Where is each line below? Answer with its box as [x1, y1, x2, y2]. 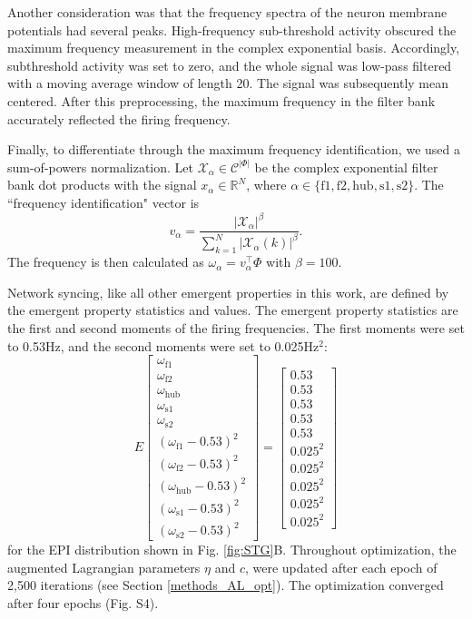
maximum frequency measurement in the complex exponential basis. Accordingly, [7, 38, 460, 57]
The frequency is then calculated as [7, 252, 204, 271]
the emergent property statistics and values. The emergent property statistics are [7, 300, 458, 319]
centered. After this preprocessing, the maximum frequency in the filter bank [7, 91, 436, 110]
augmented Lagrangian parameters [7, 557, 201, 576]
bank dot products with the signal [7, 175, 197, 194]
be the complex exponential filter [254, 157, 438, 176]
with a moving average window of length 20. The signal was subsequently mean [7, 74, 449, 93]
